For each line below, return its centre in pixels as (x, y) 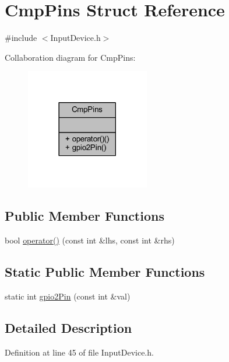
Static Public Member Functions (105, 271)
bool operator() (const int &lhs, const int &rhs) (90, 240)
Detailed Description (68, 327)
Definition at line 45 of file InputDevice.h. (79, 352)
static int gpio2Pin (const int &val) (68, 296)
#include (21, 38)
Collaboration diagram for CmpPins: (70, 57)
